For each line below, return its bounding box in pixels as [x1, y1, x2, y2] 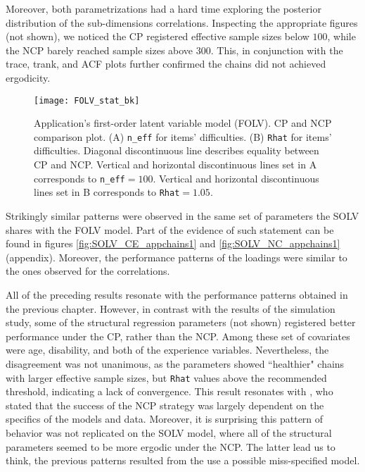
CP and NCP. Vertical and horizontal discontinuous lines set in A [34, 157, 317, 172]
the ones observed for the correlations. [6, 263, 170, 278]
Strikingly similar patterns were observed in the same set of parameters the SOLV [6, 208, 359, 223]
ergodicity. [6, 70, 51, 85]
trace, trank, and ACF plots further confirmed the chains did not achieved [6, 56, 326, 71]
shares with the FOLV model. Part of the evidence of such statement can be [6, 222, 334, 237]
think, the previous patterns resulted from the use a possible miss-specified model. [6, 453, 360, 468]
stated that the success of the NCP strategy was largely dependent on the [6, 397, 324, 412]
